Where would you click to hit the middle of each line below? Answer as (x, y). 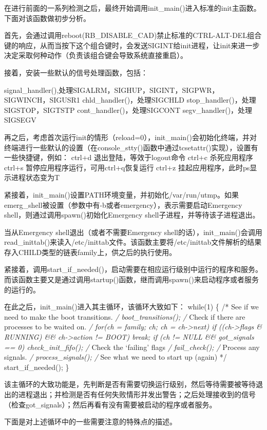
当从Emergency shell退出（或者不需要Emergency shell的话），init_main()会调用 (133, 232)
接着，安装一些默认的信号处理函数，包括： (76, 72)
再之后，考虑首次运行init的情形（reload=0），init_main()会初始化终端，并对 (131, 137)
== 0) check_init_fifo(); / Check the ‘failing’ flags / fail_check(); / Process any (132, 347)
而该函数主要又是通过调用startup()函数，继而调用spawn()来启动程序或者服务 (132, 279)
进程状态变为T (35, 177)
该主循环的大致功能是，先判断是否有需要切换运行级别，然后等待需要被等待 (130, 384)
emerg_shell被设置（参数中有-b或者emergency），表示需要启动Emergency (123, 204)
